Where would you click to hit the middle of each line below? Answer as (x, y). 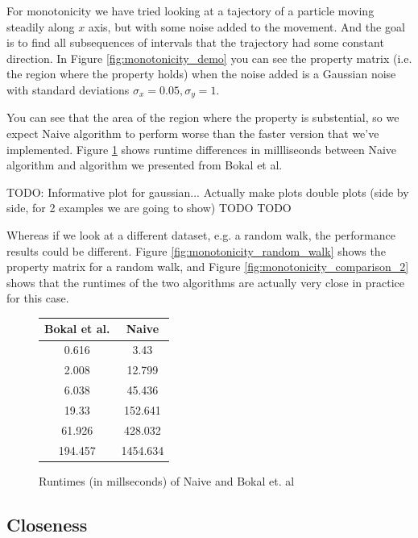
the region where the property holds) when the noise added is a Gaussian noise (201, 74)
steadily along (41, 26)
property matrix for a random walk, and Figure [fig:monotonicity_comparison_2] (208, 267)
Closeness (47, 524)
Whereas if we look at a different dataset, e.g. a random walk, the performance (201, 234)
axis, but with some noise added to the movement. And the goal (246, 26)
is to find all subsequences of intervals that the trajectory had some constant (195, 42)
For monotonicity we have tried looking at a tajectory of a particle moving (190, 10)
